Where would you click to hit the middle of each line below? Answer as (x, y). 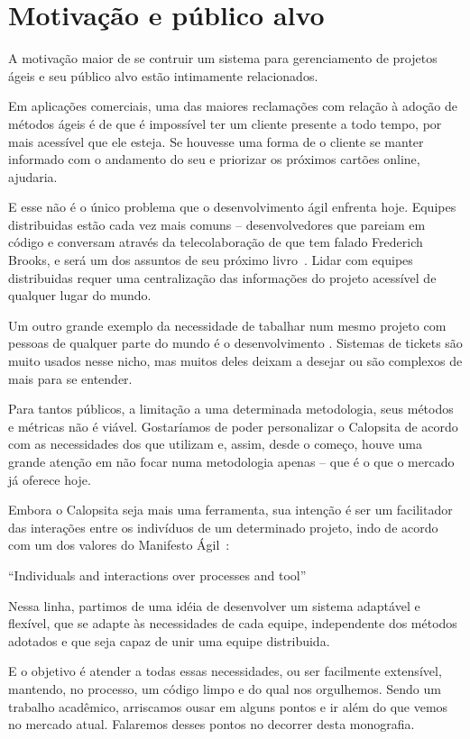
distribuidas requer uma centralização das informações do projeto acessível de (222, 277)
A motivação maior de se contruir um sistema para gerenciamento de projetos (223, 58)
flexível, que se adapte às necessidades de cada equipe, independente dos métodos (233, 623)
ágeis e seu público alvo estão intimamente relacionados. (163, 75)
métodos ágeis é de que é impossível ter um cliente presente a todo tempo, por (225, 123)
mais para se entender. (70, 378)
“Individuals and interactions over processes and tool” (157, 575)
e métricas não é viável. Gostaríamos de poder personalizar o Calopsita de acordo (233, 426)
